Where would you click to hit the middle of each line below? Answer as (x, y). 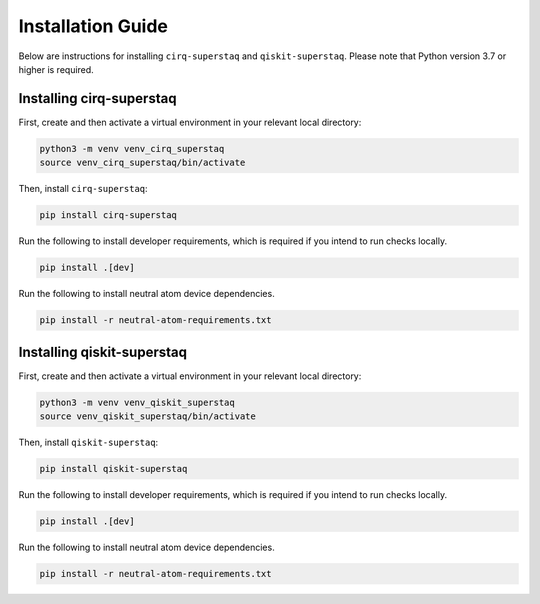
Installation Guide (93, 26)
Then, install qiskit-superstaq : (88, 442)
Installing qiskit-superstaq (102, 351)
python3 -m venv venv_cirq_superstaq (132, 148)
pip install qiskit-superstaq (113, 468)
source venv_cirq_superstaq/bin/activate (142, 163)
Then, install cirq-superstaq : (83, 189)
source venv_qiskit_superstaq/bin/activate (148, 416)
